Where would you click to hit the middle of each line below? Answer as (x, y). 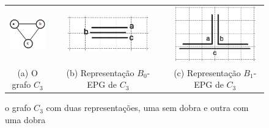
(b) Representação (100, 72)
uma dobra (25, 119)
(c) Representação (207, 72)
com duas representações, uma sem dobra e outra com (147, 108)
